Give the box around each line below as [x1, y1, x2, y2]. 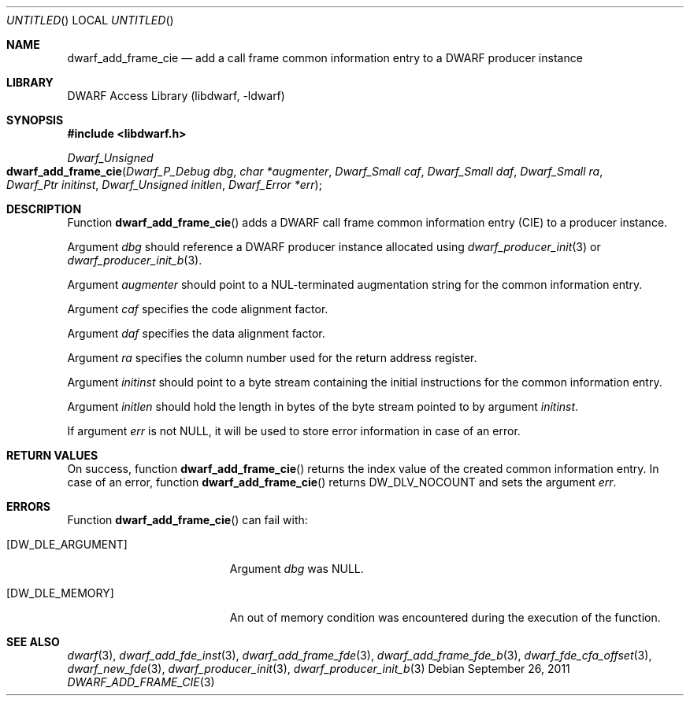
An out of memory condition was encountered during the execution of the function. [229, 611, 661, 624]
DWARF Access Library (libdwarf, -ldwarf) [67, 89, 285, 102]
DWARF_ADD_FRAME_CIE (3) [67, 675, 215, 689]
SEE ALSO [6, 635, 60, 648]
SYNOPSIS [6, 113, 64, 127]
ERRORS [6, 500, 51, 513]
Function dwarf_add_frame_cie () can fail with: [67, 513, 308, 526]
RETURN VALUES [6, 449, 98, 462]
